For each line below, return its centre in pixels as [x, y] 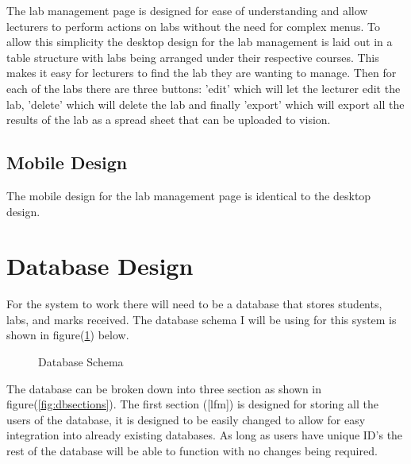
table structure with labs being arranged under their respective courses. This [193, 57]
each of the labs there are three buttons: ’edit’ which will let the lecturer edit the [204, 88]
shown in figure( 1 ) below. [68, 335]
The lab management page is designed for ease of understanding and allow [187, 10]
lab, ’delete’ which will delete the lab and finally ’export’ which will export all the [205, 104]
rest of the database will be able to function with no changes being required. [192, 451]
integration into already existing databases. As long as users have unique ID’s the [205, 435]
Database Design [100, 266]
